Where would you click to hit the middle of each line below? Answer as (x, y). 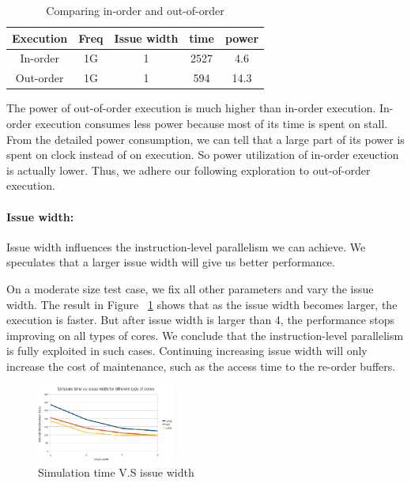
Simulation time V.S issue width (116, 472)
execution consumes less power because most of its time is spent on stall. (211, 123)
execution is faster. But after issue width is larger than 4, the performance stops (200, 320)
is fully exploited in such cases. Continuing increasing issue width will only (187, 351)
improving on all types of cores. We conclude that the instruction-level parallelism (205, 335)
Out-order (40, 78)
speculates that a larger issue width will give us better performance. (171, 262)
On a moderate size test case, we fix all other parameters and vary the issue (190, 288)
